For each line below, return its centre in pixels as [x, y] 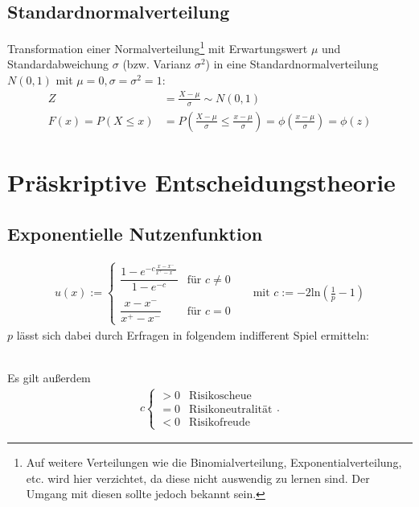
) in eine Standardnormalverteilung [292, 64]
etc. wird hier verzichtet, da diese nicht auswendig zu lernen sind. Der [198, 478]
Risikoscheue [220, 396]
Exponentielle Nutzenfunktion [135, 233]
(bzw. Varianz [157, 64]
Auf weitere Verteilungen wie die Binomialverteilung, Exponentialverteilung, [214, 462]
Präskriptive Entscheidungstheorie [201, 182]
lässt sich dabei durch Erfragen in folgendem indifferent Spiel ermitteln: [193, 334]
